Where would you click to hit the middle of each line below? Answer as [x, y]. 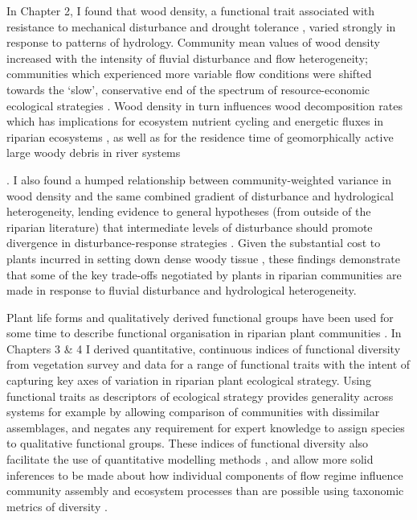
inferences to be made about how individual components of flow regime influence [205, 475]
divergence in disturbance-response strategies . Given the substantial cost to [194, 243]
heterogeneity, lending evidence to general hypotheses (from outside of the [189, 211]
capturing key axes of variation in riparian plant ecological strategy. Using [189, 380]
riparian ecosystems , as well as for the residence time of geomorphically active [200, 136]
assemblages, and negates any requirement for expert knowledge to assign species [206, 427]
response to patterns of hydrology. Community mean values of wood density [193, 42]
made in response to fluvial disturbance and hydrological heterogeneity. [182, 290]
